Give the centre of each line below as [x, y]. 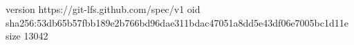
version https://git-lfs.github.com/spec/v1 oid [103, 9]
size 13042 [27, 36]
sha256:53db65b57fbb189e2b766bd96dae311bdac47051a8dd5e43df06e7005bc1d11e [177, 22]
